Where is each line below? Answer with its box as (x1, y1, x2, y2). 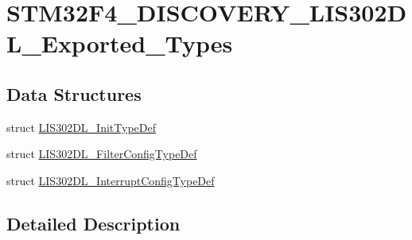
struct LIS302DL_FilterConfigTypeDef (6, 145, 197, 162)
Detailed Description (6, 211, 181, 235)
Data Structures (6, 81, 142, 106)
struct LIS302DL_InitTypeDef (6, 118, 156, 135)
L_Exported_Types (6, 27, 233, 60)
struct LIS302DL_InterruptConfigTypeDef (6, 172, 215, 188)
